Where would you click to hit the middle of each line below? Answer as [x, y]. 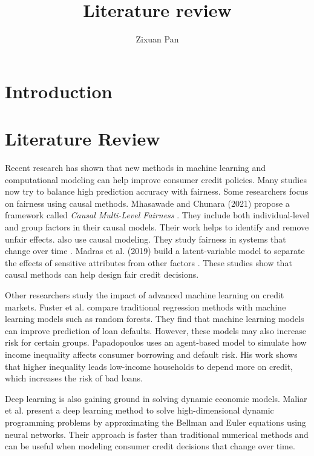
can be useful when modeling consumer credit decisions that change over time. [150, 446]
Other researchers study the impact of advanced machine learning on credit [145, 294]
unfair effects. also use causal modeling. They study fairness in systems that [146, 239]
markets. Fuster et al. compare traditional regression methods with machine [146, 307]
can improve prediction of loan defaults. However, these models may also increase [155, 330]
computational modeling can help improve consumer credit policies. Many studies [156, 179]
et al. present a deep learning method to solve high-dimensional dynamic [139, 410]
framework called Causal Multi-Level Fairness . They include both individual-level [157, 215]
